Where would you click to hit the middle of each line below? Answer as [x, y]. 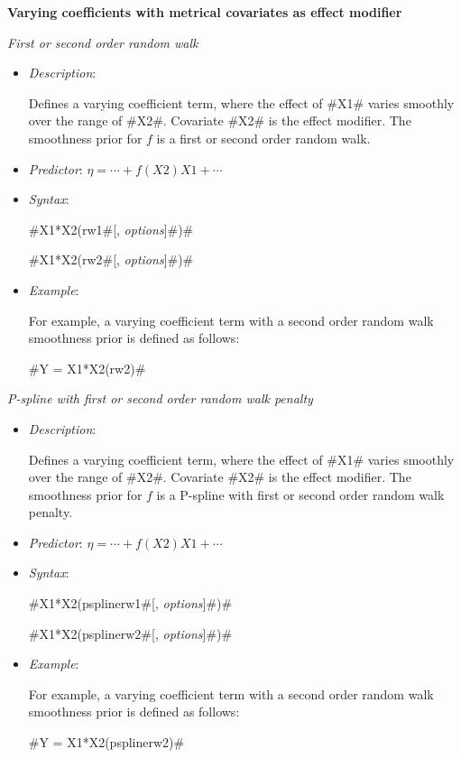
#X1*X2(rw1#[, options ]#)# [111, 229]
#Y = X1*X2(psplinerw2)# [106, 742]
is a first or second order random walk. [263, 138]
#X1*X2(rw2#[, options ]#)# [111, 259]
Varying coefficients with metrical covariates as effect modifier [205, 12]
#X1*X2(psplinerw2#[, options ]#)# [130, 633]
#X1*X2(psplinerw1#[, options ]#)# [130, 603]
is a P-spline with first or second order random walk [300, 494]
